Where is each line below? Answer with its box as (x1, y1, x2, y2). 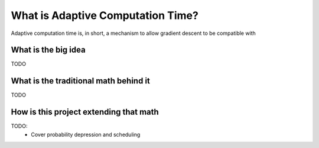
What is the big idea (11, 45, 86, 55)
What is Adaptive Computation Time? (11, 9, 199, 22)
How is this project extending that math (11, 107, 159, 117)
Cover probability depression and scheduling (31, 131, 141, 138)
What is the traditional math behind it (11, 76, 151, 86)
